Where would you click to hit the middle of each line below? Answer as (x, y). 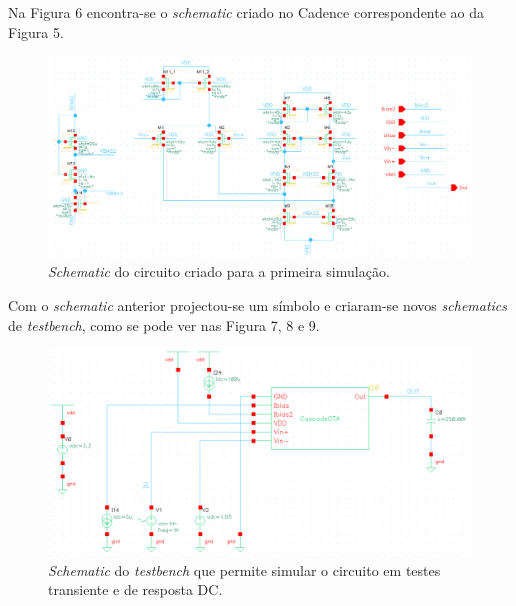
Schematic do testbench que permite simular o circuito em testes (244, 569)
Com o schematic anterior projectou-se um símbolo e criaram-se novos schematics (258, 305)
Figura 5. (36, 31)
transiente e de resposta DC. (135, 589)
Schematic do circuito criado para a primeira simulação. (219, 271)
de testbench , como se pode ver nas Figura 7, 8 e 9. (164, 324)
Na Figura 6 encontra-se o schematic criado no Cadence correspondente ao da (246, 12)
